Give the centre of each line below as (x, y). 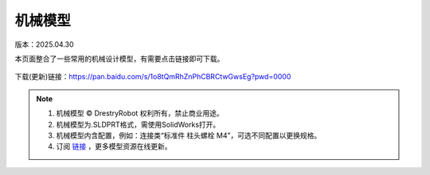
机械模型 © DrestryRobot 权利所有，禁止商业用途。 (140, 113)
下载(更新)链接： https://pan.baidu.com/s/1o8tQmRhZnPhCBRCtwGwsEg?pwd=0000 (153, 77)
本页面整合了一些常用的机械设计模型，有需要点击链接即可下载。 (119, 59)
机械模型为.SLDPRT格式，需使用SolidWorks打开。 (138, 124)
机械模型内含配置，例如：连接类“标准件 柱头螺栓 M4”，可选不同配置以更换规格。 (189, 135)
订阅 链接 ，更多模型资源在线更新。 (114, 146)
